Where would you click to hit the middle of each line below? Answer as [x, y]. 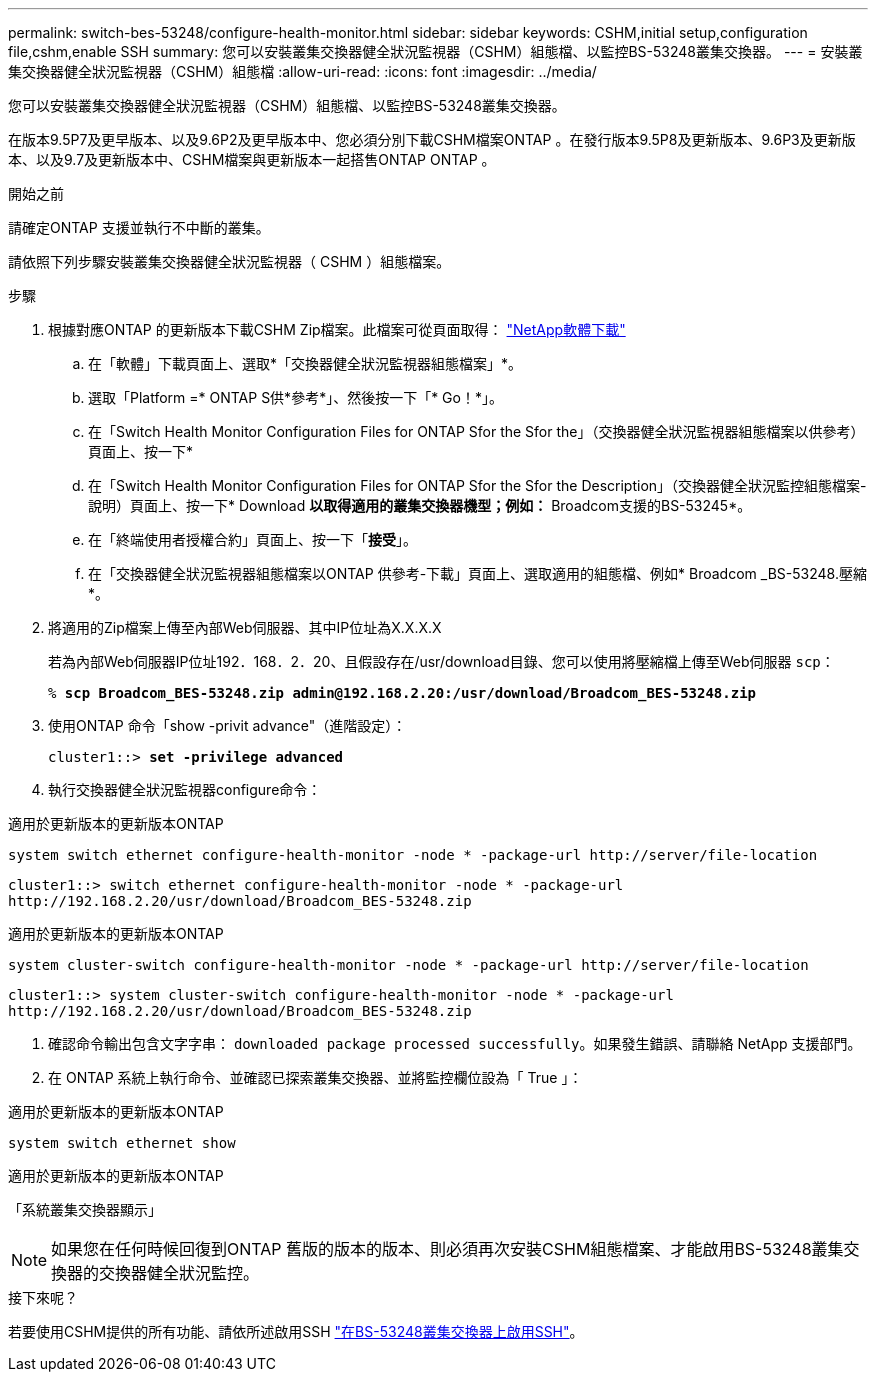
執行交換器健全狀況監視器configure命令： [185, 789]
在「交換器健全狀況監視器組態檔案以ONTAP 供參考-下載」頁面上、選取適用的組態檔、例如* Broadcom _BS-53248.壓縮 [477, 573]
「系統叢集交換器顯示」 [85, 1209]
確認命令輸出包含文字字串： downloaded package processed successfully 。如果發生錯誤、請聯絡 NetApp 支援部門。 [455, 1043]
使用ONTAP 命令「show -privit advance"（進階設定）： [227, 725]
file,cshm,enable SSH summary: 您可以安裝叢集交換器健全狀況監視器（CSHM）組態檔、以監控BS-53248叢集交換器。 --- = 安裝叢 [435, 51]
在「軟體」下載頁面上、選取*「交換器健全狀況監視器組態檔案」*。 [305, 363]
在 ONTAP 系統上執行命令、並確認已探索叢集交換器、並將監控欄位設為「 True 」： [315, 1077]
